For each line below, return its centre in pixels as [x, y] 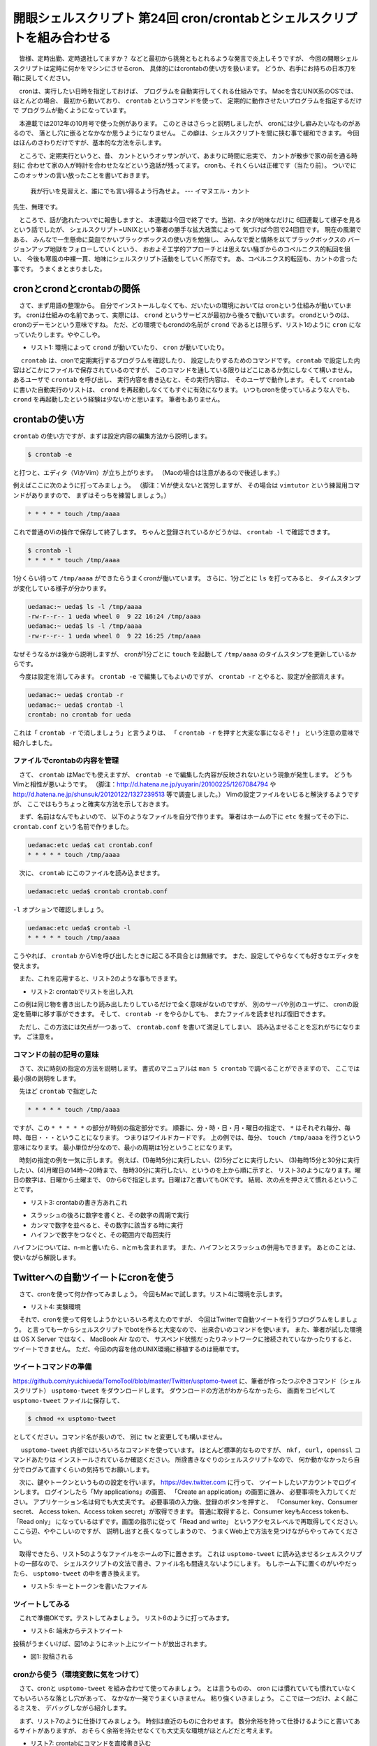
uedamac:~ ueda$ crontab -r [75, 695]
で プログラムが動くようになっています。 [72, 110]
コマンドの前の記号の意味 [56, 1055]
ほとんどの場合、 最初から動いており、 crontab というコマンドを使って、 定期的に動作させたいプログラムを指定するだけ [187, 101]
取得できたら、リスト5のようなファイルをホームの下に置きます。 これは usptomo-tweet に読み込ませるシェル [178, 1553]
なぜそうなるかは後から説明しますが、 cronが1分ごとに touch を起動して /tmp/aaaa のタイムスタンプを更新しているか [185, 654]
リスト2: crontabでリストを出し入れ [82, 991]
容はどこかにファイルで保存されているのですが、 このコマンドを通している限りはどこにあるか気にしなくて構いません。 [184, 370]
